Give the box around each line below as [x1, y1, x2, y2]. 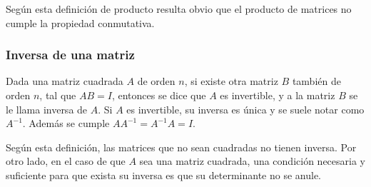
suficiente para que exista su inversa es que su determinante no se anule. [6, 167, 321, 182]
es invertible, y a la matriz [220, 88, 335, 102]
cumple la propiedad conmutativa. [6, 15, 155, 30]
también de [292, 74, 341, 89]
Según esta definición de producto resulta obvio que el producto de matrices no [6, 1, 352, 16]
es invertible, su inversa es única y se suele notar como [126, 101, 365, 116]
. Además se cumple [22, 116, 110, 131]
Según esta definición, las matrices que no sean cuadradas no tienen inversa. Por [6, 139, 357, 154]
